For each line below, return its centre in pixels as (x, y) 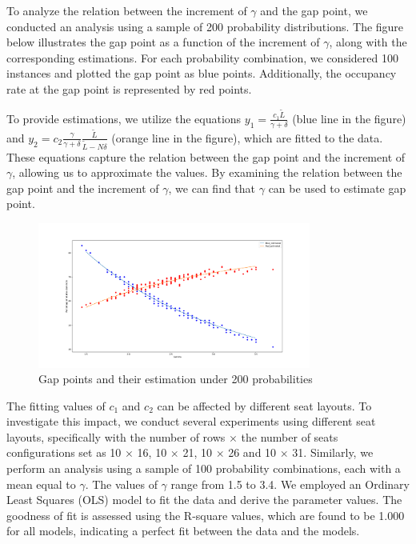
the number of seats (290, 436)
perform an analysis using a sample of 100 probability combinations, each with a (204, 468)
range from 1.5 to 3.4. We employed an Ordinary (290, 484)
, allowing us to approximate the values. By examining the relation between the (207, 172)
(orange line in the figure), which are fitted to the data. (247, 137)
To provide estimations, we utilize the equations (124, 118)
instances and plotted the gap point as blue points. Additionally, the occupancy (202, 73)
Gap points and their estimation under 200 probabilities (176, 379)
